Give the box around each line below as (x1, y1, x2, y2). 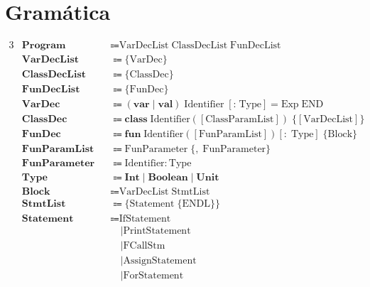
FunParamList (198, 129, 262, 140)
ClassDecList (171, 40, 228, 51)
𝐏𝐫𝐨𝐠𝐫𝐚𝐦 (21, 40, 66, 51)
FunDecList (230, 40, 281, 51)
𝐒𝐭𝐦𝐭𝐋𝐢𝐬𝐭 (21, 199, 66, 210)
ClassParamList (205, 114, 274, 125)
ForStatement (123, 270, 184, 281)
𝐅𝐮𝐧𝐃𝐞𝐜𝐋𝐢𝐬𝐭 (21, 85, 80, 95)
